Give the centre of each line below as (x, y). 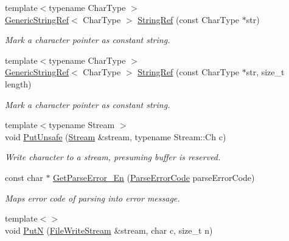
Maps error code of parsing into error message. (92, 198)
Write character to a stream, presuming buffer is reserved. (113, 157)
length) (18, 83)
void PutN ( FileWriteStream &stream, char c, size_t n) (109, 230)
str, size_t (265, 72)
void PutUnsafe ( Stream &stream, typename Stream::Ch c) (116, 136)
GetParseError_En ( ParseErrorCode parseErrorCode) (154, 177)
